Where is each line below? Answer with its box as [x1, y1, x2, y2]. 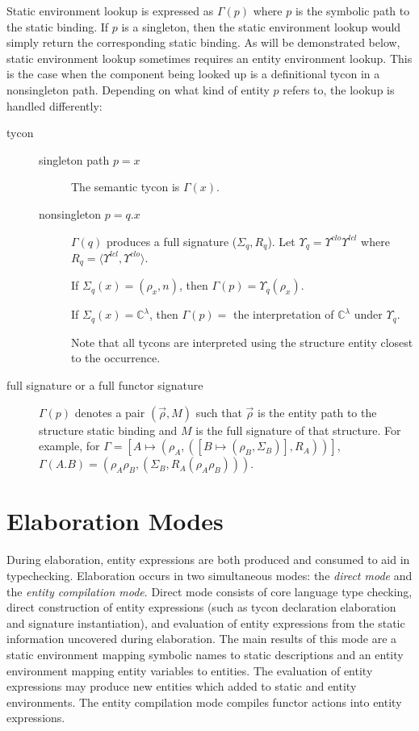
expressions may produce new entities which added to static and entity [6, 678, 357, 695]
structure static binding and [39, 421, 178, 438]
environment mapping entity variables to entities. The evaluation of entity [6, 662, 373, 679]
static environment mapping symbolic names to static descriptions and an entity [6, 645, 404, 662]
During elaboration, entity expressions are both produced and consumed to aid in [6, 551, 410, 568]
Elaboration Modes [6, 504, 224, 537]
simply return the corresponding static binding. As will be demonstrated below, [6, 34, 400, 51]
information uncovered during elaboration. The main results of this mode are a [6, 630, 397, 647]
